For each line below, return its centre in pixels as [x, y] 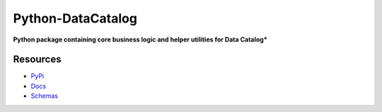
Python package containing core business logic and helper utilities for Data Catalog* [140, 39]
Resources [37, 60]
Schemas [44, 96]
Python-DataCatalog [75, 18]
